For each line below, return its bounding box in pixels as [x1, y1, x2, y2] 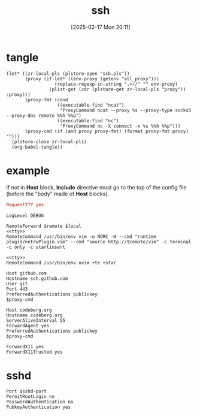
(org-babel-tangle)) [11, 144, 63, 150]
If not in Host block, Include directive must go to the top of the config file [6, 183, 187, 191]
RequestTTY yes [6, 201, 44, 207]
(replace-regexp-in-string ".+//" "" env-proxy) [54, 81, 178, 87]
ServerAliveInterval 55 [6, 317, 66, 324]
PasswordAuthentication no [6, 399, 74, 405]
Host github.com [6, 270, 47, 276]
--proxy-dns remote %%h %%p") [6, 112, 82, 119]
